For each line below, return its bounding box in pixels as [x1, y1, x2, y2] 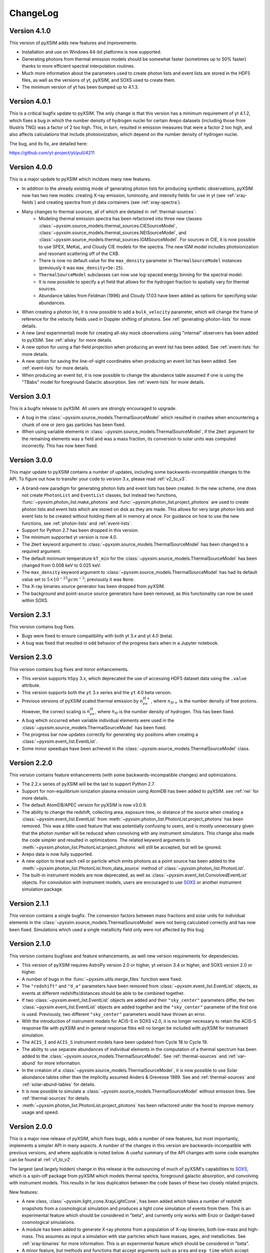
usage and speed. [21, 1109, 59, 1115]
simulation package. [21, 886, 63, 892]
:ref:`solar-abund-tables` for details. [21, 1081, 96, 1087]
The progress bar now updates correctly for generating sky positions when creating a [21, 732, 198, 738]
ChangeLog [9, 8, 58, 19]
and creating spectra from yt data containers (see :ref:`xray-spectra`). [37, 199, 181, 205]
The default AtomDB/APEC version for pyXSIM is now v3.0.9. [21, 802, 147, 808]
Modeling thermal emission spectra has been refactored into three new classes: [38, 216, 203, 222]
